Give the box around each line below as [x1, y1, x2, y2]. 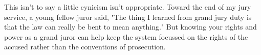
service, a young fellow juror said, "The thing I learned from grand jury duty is [4, 11, 252, 22]
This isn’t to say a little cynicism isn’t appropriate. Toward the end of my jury [4, 2, 251, 12]
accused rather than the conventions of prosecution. [4, 41, 166, 52]
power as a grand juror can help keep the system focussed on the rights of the [4, 31, 248, 42]
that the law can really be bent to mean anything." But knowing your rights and [4, 21, 257, 32]
